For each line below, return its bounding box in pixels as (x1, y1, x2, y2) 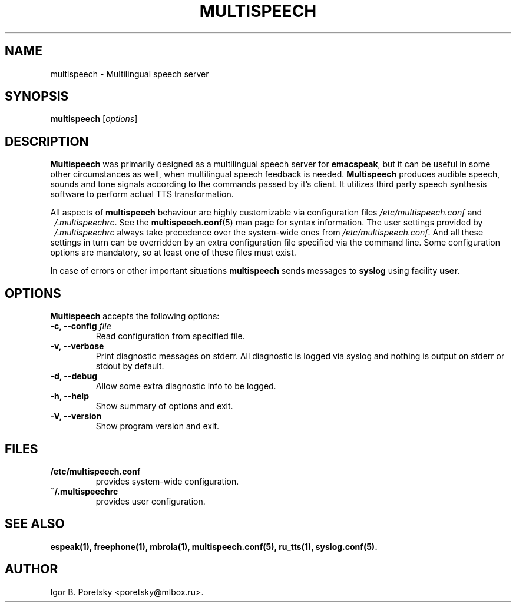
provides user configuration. (95, 496, 206, 506)
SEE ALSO (5, 516, 65, 532)
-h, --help (50, 391, 89, 402)
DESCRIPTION (5, 134, 89, 149)
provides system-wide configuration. (95, 476, 239, 486)
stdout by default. (95, 361, 164, 372)
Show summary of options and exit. (95, 401, 233, 412)
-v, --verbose (50, 341, 104, 351)
